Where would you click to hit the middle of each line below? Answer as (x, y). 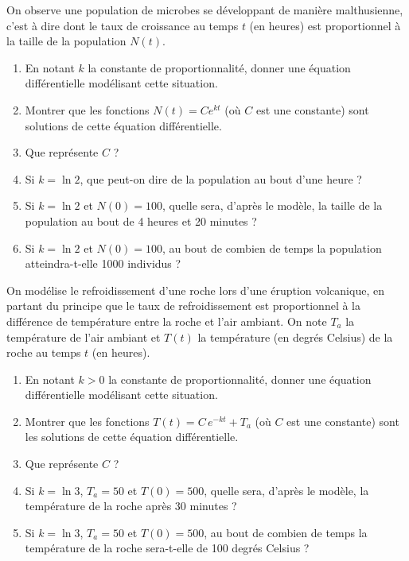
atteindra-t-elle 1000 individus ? (103, 263)
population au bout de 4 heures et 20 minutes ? (141, 221)
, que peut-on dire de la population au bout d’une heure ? (221, 178)
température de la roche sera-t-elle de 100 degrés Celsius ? (167, 548)
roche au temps (44, 352)
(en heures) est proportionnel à (325, 25)
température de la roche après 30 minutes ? (131, 506)
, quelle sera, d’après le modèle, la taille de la (272, 205)
